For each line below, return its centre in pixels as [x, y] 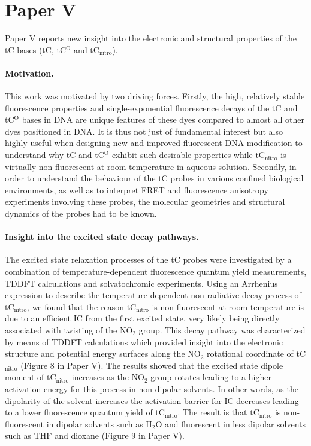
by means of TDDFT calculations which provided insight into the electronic [144, 342]
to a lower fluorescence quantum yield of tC [85, 412]
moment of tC [31, 377]
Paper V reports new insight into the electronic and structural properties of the [151, 38]
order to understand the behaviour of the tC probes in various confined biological [154, 178]
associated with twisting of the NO [69, 330]
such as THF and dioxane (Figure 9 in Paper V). [95, 436]
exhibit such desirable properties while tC [188, 155]
